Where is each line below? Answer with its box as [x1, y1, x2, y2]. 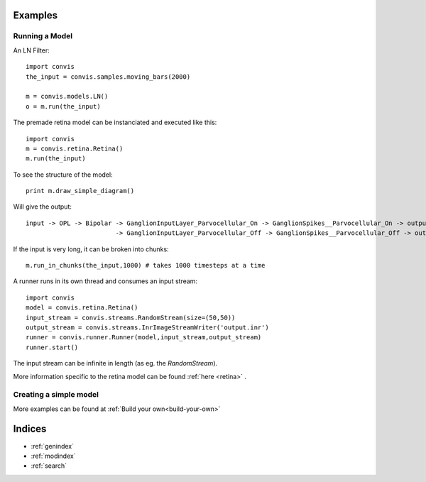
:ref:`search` [31, 461, 67, 470]
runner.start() [26, 343, 79, 351]
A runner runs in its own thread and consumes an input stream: [13, 277, 198, 285]
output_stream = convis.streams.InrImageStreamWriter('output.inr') [26, 323, 269, 332]
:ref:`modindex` [31, 451, 76, 460]
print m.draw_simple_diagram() [26, 187, 135, 195]
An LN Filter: [13, 46, 50, 55]
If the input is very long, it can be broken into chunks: [13, 245, 170, 253]
